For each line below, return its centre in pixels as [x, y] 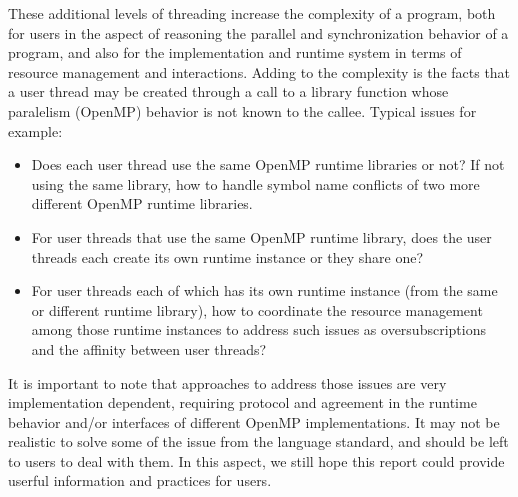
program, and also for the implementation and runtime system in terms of [235, 52]
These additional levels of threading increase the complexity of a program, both [252, 13]
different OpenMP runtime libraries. [142, 203]
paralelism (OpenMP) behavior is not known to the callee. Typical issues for [242, 110]
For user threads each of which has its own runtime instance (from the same [264, 290]
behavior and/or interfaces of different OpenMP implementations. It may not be [254, 421]
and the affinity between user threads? [149, 348]
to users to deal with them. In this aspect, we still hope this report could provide [256, 460]
